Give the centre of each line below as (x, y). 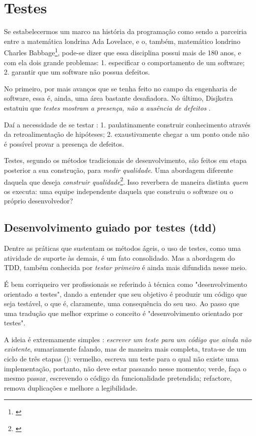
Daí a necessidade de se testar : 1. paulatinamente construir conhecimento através (127, 124)
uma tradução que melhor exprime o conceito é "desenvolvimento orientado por (123, 313)
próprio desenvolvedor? (39, 201)
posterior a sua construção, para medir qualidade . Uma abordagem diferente (119, 170)
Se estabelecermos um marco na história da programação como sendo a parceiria (126, 31)
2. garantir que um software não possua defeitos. (77, 72)
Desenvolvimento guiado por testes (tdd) (110, 227)
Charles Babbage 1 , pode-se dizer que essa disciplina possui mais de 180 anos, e (123, 52)
